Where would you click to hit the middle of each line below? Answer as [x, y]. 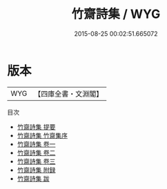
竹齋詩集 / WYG [116, 14]
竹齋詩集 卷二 [36, 152]
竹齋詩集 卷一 [36, 144]
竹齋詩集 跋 [33, 178]
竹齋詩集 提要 [36, 127]
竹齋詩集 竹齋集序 [42, 135]
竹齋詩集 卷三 [36, 161]
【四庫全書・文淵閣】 [69, 94]
